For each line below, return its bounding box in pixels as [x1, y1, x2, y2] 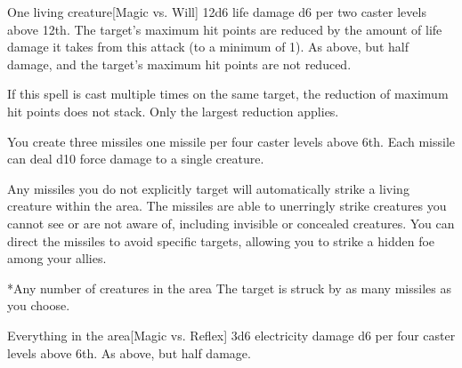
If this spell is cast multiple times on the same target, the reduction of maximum [7, 84, 449, 103]
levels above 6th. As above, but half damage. [7, 343, 251, 362]
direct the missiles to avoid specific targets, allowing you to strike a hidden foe [7, 231, 435, 250]
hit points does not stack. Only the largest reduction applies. [7, 101, 339, 120]
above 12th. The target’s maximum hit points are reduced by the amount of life [7, 20, 442, 38]
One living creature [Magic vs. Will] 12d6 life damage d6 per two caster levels [7, 3, 426, 20]
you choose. [7, 296, 70, 315]
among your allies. [7, 249, 107, 268]
